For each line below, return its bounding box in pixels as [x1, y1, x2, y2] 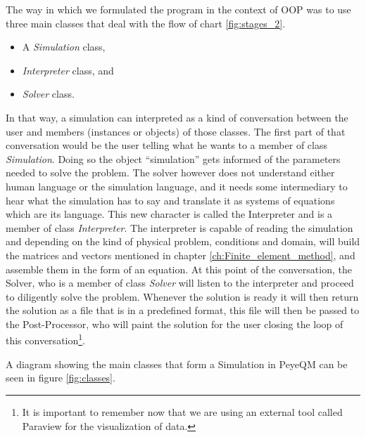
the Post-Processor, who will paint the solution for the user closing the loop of [6, 316, 343, 331]
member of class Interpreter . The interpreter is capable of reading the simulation [6, 220, 353, 235]
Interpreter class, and [22, 63, 114, 77]
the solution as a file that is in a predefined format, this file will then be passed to [6, 303, 360, 318]
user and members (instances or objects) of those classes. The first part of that [6, 124, 346, 138]
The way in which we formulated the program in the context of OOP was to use [6, 2, 351, 16]
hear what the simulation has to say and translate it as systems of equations [6, 193, 335, 207]
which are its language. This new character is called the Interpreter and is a [6, 207, 333, 221]
